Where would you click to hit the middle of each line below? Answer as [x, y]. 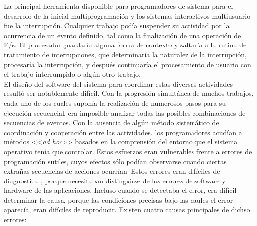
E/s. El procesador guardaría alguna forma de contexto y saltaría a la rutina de [125, 45]
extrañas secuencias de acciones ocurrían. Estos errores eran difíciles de [112, 171]
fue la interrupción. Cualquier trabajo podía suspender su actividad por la [117, 25]
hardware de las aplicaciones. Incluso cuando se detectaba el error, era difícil [120, 190]
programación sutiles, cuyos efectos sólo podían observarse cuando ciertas [115, 161]
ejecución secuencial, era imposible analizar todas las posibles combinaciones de [125, 113]
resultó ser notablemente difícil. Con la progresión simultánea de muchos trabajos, [129, 93]
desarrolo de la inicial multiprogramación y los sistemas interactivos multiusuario [127, 16]
